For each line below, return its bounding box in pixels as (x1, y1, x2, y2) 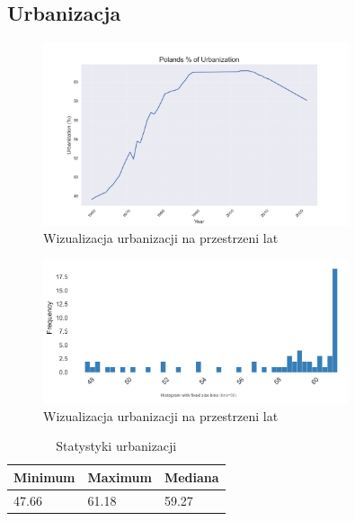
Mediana (164, 467, 219, 486)
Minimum (13, 467, 75, 486)
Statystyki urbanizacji (56, 436, 177, 455)
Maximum (87, 467, 152, 486)
